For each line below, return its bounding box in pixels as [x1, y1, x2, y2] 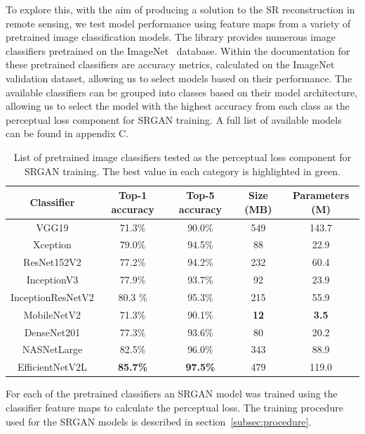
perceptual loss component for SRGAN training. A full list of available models [6, 112, 342, 127]
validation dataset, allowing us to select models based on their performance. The [6, 70, 352, 85]
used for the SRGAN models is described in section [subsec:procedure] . [6, 414, 312, 428]
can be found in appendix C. [6, 126, 129, 141]
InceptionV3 [26, 272, 79, 287]
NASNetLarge [22, 342, 83, 357]
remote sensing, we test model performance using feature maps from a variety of [6, 15, 351, 30]
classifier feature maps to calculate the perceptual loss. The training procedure [6, 400, 343, 414]
